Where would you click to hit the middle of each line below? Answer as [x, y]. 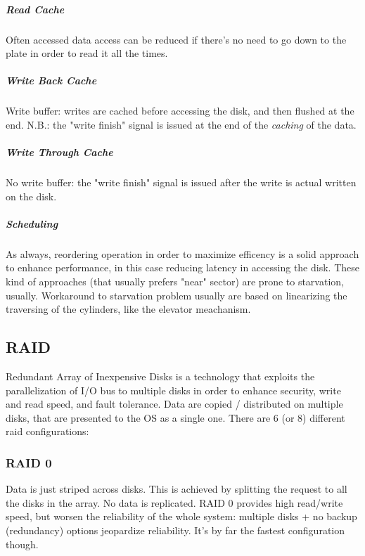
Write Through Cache [59, 152]
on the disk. [31, 196]
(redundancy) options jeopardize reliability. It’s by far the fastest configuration [175, 530]
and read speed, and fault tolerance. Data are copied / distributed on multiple [174, 404]
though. [22, 544]
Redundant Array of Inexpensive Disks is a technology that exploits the [160, 376]
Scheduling [32, 223]
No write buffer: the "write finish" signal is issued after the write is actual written [181, 182]
